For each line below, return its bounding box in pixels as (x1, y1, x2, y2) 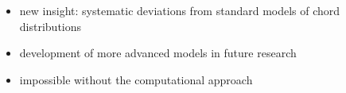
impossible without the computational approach (19, 71, 253, 87)
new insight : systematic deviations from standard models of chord (19, 2, 340, 18)
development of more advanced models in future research (19, 45, 297, 61)
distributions (19, 17, 82, 34)
